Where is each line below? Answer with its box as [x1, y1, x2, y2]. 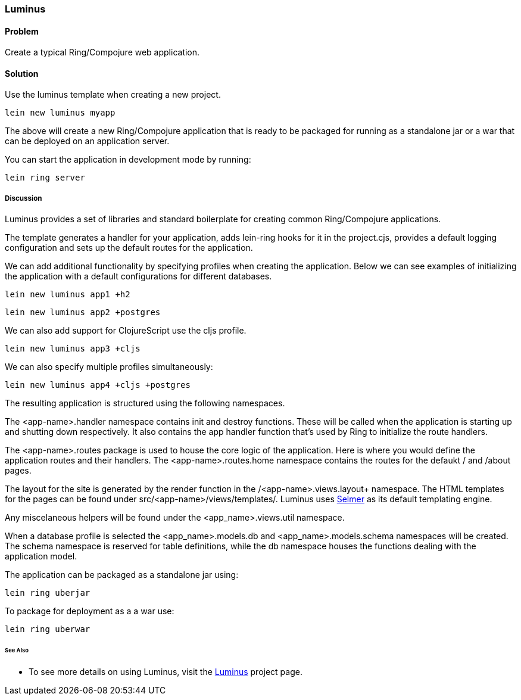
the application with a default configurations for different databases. [5, 271, 272, 282]
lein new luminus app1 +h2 [5, 290, 130, 300]
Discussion [5, 194, 42, 203]
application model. [5, 551, 77, 562]
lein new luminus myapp [5, 108, 116, 118]
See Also [5, 647, 29, 654]
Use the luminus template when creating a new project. [5, 89, 221, 100]
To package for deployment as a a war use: [5, 606, 174, 617]
